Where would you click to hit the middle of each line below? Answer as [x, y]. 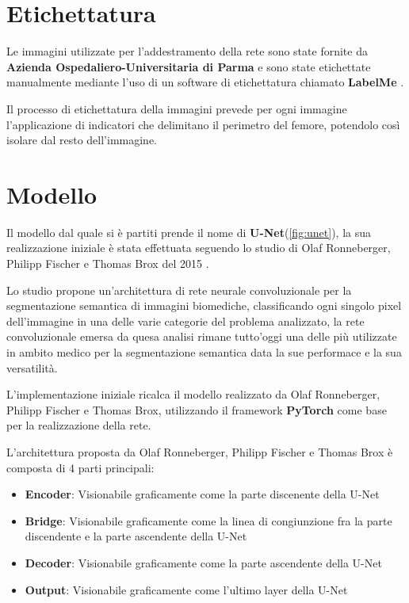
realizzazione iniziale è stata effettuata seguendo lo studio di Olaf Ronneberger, [199, 248]
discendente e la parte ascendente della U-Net [136, 536]
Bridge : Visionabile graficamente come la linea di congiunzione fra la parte [208, 520]
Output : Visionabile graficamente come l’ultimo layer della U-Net [186, 589]
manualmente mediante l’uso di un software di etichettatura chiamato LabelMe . [205, 82]
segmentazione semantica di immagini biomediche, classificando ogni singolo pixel [204, 305]
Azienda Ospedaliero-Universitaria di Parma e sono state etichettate [189, 66]
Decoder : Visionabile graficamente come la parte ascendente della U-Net [203, 562]
